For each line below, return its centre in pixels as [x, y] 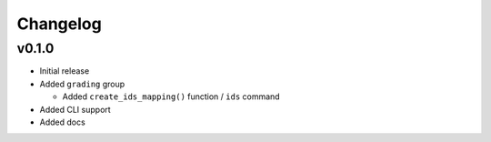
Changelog [59, 24]
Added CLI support [75, 109]
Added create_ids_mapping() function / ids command [171, 96]
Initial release [65, 71]
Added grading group [82, 84]
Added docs [62, 122]
